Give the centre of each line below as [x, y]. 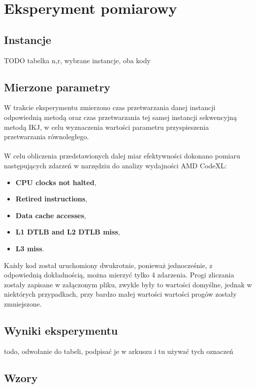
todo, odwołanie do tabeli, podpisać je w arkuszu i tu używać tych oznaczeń [119, 351]
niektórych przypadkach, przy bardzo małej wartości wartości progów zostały [120, 294]
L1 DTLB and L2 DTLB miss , [68, 232]
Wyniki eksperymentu [61, 330]
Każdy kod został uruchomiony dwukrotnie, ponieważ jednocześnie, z [108, 265]
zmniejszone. [23, 303]
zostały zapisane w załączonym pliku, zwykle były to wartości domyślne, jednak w [128, 284]
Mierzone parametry [57, 87]
